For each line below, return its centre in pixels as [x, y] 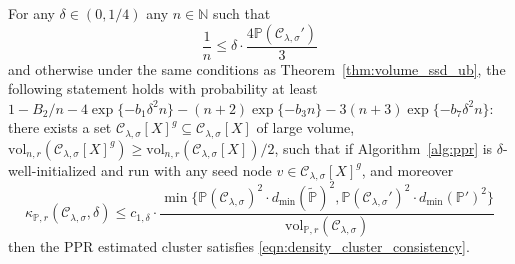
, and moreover [407, 169]
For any [31, 13]
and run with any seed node [186, 169]
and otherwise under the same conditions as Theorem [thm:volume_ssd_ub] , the [257, 68]
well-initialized [52, 169]
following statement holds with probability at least [163, 88]
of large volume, [305, 127]
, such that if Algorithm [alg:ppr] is [383, 147]
